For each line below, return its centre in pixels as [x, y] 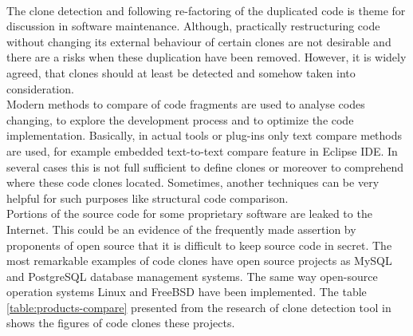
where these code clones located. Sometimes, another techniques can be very [193, 182]
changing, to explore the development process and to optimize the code [180, 119]
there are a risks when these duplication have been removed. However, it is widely [206, 57]
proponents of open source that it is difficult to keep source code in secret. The [199, 245]
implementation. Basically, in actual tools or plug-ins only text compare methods [205, 135]
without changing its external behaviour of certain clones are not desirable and [199, 41]
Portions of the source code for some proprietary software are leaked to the [189, 213]
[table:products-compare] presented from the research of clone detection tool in [199, 307]
